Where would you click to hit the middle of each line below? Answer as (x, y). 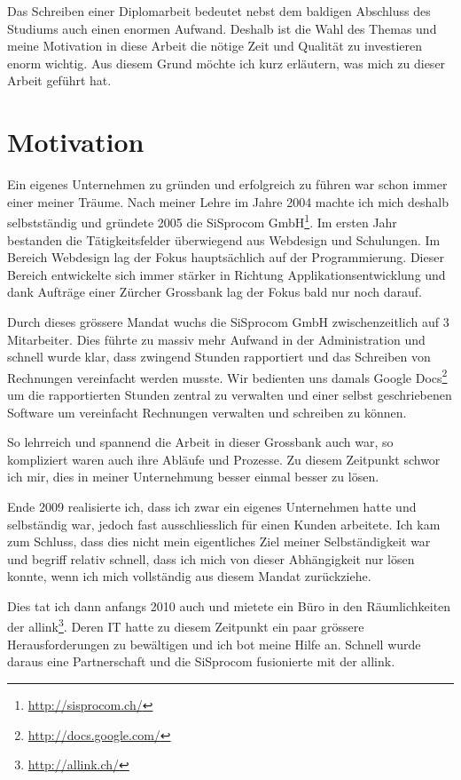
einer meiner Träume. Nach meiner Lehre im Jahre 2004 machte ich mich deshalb (228, 201)
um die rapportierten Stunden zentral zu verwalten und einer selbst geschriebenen (230, 394)
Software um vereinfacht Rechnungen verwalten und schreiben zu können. (207, 412)
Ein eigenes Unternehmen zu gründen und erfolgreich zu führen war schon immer (227, 184)
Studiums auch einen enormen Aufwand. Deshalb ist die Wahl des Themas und (222, 28)
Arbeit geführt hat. (59, 80)
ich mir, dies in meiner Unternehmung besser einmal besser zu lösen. (193, 477)
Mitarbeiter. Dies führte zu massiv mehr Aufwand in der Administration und (216, 339)
